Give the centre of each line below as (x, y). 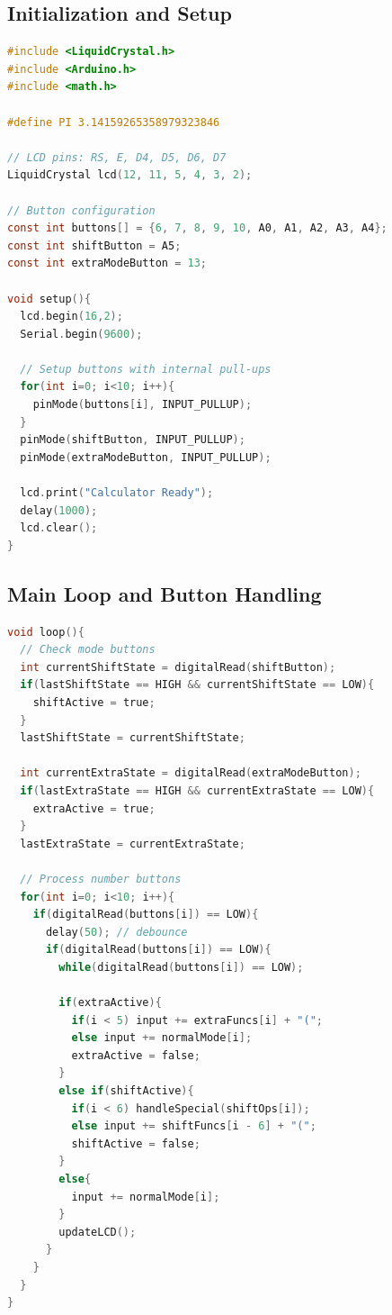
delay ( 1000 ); (59, 510)
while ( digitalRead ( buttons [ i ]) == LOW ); (181, 967)
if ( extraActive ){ (110, 1003)
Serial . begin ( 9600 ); (81, 334)
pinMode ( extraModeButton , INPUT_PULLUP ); (146, 457)
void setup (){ (49, 299)
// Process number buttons (101, 879)
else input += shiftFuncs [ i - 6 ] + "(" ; (194, 1126)
